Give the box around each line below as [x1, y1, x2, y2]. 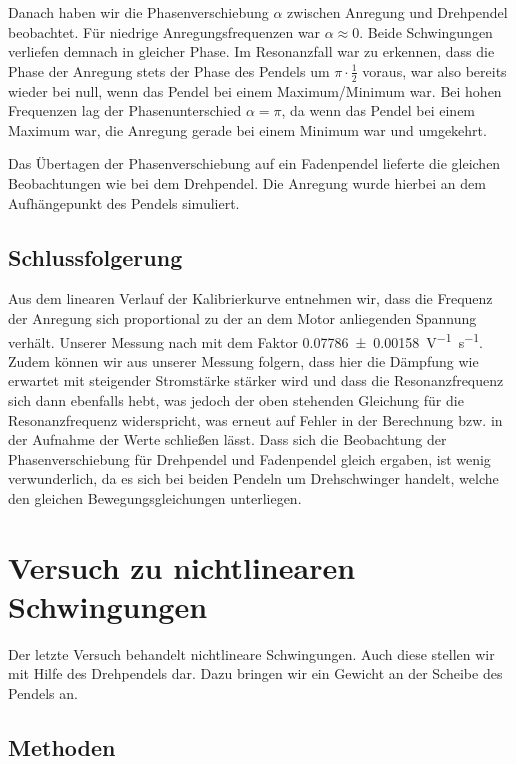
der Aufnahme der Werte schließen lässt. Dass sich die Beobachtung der [8, 429, 447, 450]
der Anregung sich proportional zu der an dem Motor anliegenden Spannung [8, 307, 477, 328]
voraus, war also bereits [362, 60, 507, 81]
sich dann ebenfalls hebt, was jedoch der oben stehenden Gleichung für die [8, 390, 464, 410]
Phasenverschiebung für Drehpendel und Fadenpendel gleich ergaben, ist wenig [8, 448, 491, 469]
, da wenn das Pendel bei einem [281, 100, 476, 121]
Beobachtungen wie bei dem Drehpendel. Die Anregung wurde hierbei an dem [8, 172, 486, 193]
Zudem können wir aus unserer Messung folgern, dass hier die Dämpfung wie [8, 350, 479, 371]
